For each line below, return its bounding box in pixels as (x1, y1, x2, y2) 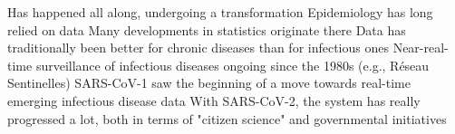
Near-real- (392, 38, 449, 57)
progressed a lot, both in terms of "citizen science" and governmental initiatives (7, 109, 447, 128)
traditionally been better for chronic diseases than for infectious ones (7, 38, 389, 57)
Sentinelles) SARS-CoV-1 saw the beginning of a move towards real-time (7, 73, 411, 92)
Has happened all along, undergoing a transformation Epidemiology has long (7, 3, 433, 21)
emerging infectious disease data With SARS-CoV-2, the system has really (7, 91, 421, 110)
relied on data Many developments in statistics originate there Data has (7, 20, 406, 39)
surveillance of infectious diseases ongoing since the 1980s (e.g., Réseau (35, 55, 430, 74)
